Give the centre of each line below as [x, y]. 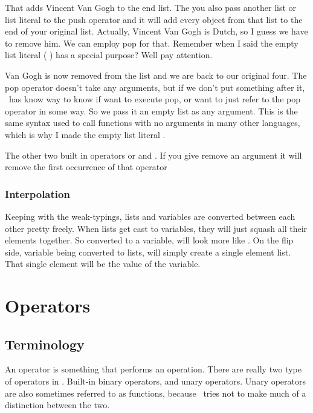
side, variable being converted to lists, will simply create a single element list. [148, 252]
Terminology [45, 344]
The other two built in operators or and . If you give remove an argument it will [153, 155]
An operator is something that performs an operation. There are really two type [153, 369]
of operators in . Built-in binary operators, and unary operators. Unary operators [156, 381]
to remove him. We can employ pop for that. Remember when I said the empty [152, 43]
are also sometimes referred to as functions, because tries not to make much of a [156, 393]
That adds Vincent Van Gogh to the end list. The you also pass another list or [151, 7]
